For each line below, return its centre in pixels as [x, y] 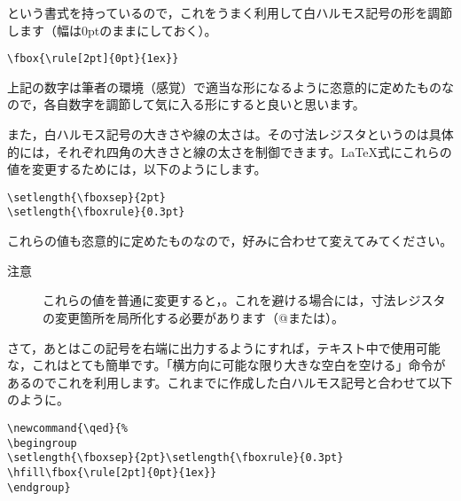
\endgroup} [39, 487]
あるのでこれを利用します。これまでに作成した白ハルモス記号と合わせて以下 [230, 382]
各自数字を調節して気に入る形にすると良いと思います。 [204, 104]
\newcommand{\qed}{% [68, 428]
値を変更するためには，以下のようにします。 [137, 169]
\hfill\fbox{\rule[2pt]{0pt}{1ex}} [112, 472]
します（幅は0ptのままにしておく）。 [112, 30]
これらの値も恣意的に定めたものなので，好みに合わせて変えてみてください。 [230, 241]
